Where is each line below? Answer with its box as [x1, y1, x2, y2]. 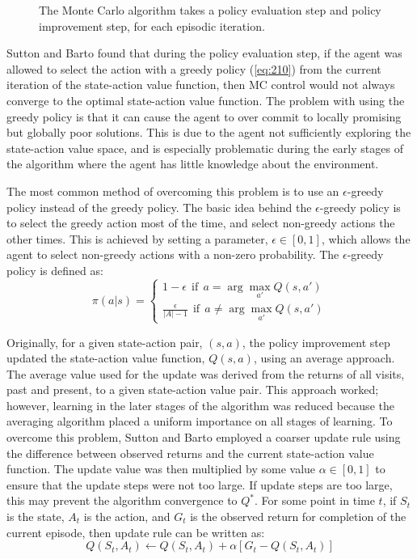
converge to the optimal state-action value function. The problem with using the [6, 91, 405, 108]
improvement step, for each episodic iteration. [39, 17, 265, 34]
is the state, [6, 508, 65, 525]
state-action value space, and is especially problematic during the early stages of [6, 139, 403, 156]
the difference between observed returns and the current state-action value [6, 444, 374, 461]
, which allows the [321, 230, 411, 247]
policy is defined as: [6, 261, 103, 278]
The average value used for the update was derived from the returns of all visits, [6, 365, 405, 382]
